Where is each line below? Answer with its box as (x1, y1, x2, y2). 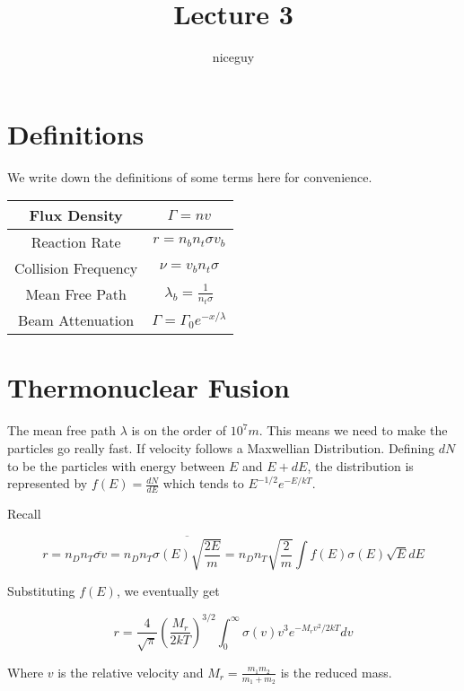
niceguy (212, 48, 255, 66)
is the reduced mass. (280, 662, 392, 681)
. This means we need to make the (258, 421, 448, 440)
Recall (7, 503, 41, 522)
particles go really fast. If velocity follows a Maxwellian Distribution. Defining (7, 438, 435, 457)
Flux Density (29, 205, 123, 226)
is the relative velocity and (57, 662, 204, 681)
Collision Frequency (14, 258, 138, 279)
